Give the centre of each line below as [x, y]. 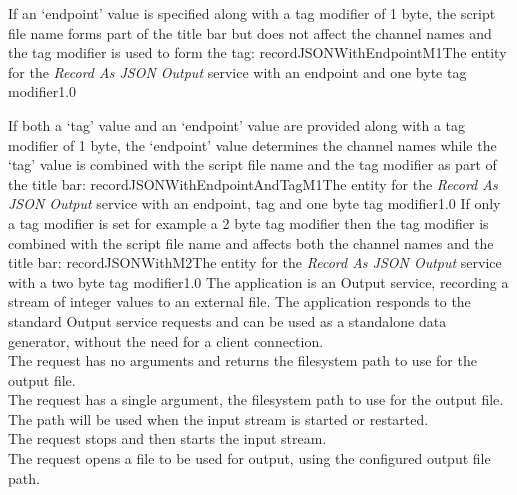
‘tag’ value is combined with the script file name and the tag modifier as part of [252, 164]
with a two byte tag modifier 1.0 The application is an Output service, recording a [258, 281]
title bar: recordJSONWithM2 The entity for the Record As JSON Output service [255, 262]
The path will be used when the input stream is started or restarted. [218, 418]
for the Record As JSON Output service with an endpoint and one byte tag [237, 71]
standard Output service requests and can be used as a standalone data [227, 320]
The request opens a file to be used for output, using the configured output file [249, 458]
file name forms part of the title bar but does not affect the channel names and [250, 32]
